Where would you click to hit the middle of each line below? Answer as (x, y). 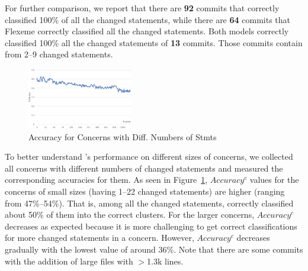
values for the (274, 180)
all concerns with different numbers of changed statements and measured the (144, 168)
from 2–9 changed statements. (59, 54)
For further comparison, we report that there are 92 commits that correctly (142, 8)
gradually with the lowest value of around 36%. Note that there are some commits (154, 249)
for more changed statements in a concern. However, (100, 238)
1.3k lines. (165, 261)
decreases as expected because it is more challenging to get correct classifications (151, 226)
